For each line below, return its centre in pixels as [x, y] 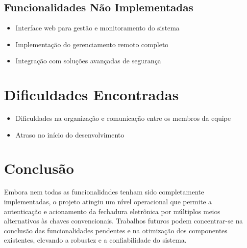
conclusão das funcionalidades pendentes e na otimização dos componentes [116, 230]
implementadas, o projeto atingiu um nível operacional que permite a [108, 202]
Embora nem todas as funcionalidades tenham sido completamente [104, 192]
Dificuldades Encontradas [91, 95]
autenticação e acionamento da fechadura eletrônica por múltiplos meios [112, 211]
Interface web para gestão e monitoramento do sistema [98, 28]
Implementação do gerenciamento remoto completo [92, 44]
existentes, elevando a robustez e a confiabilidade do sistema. [95, 240]
